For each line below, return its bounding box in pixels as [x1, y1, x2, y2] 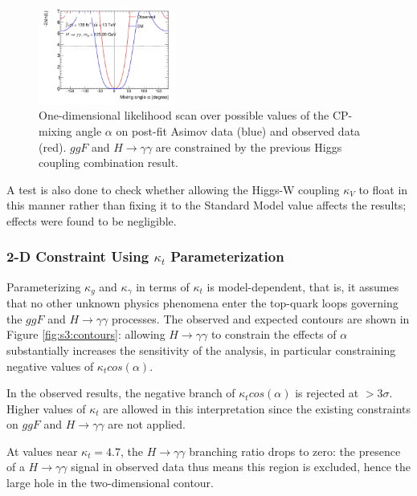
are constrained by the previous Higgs [155, 138, 342, 155]
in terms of [136, 278, 190, 295]
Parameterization [170, 246, 284, 266]
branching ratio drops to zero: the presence [189, 442, 401, 459]
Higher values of [6, 400, 86, 417]
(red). [39, 138, 67, 155]
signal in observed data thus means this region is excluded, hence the [71, 458, 411, 475]
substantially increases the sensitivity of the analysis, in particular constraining [6, 341, 396, 358]
